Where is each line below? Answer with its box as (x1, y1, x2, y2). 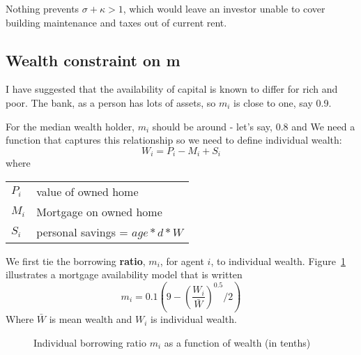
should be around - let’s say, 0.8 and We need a (152, 119, 355, 133)
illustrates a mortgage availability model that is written (6, 267, 243, 282)
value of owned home (36, 183, 139, 199)
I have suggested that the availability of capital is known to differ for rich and (6, 82, 338, 96)
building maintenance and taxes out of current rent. (6, 15, 227, 29)
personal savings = (36, 223, 128, 240)
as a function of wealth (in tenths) (164, 335, 311, 349)
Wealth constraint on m (6, 49, 180, 70)
